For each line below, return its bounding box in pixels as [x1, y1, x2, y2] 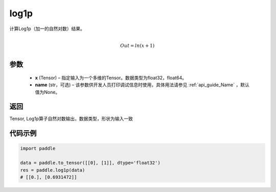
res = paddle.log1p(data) [20, 167, 85, 173]
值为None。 [35, 89, 60, 95]
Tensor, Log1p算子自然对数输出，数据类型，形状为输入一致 [9, 115, 133, 122]
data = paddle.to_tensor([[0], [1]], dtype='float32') [20, 160, 160, 166]
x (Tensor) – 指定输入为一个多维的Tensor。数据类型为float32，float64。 [35, 75, 187, 81]
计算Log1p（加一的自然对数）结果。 [9, 26, 85, 32]
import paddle [20, 146, 56, 152]
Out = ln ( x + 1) [120, 42, 155, 49]
